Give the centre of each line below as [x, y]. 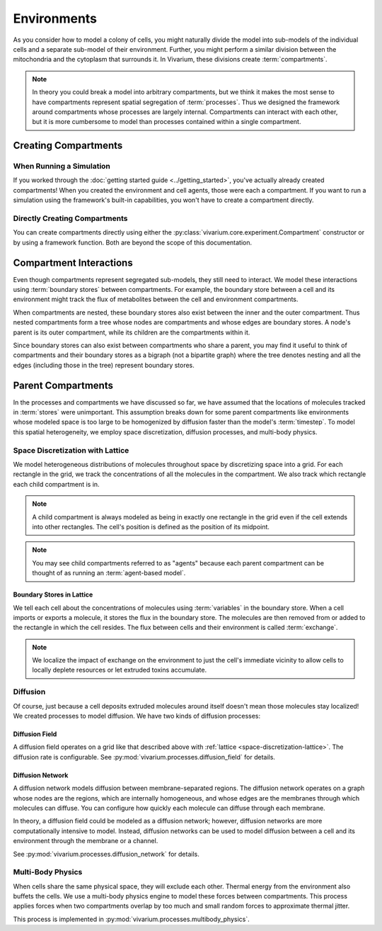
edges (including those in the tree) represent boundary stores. [104, 365]
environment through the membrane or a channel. [86, 841]
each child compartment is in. [56, 484]
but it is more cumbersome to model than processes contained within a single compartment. [167, 122]
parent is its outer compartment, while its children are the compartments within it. [132, 332]
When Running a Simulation [62, 167]
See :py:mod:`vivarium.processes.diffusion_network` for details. [106, 854]
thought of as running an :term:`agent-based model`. [109, 573]
